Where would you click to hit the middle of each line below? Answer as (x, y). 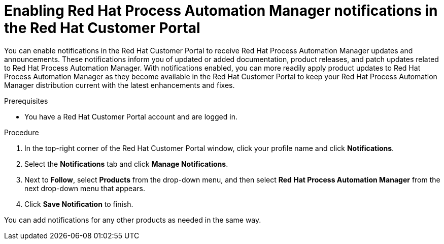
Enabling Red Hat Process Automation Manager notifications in (221, 11)
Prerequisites (26, 101)
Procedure (22, 132)
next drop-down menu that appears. (85, 188)
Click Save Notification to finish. (79, 204)
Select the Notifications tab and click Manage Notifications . (126, 164)
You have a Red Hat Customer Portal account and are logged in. (131, 116)
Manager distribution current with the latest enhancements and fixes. (119, 85)
